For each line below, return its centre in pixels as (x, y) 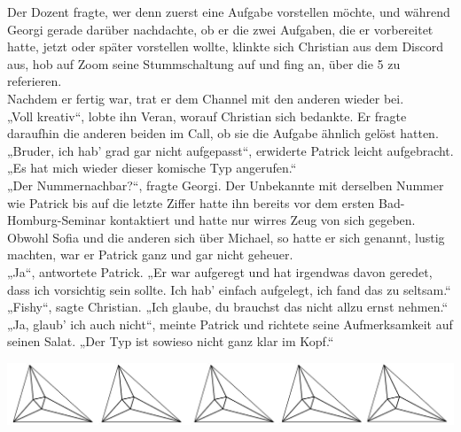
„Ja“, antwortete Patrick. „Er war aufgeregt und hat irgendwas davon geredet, (220, 271)
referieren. (35, 81)
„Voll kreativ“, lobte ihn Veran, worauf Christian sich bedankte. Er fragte (207, 116)
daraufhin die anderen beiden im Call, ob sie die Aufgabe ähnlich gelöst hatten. (223, 133)
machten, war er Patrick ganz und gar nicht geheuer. (150, 255)
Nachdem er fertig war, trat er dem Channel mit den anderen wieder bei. (206, 98)
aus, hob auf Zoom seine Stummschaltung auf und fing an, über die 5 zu (204, 63)
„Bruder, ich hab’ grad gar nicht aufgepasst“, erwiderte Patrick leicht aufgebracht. (230, 150)
